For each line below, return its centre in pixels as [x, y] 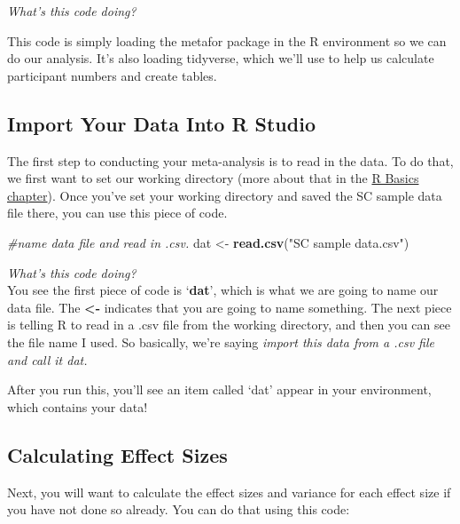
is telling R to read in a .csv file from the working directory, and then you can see [229, 325]
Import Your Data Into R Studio [161, 123]
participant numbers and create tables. [112, 75]
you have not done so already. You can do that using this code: [179, 509]
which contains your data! [78, 406]
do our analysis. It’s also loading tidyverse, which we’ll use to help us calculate [221, 58]
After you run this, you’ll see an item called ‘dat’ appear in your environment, [219, 389]
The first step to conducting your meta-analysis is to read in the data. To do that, [230, 160]
